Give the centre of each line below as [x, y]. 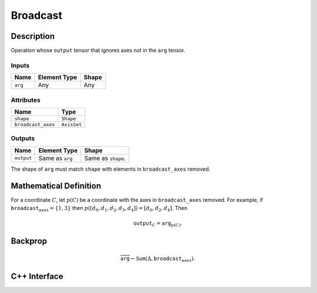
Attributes [26, 100]
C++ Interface [37, 276]
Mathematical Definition [56, 186]
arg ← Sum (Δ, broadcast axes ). [158, 259]
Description [33, 36]
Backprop [29, 241]
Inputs [20, 65]
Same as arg [55, 158]
